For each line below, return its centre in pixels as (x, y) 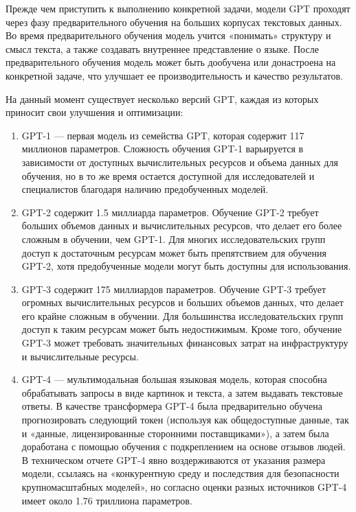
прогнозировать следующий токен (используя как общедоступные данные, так (185, 420)
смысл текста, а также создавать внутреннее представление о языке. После (162, 48)
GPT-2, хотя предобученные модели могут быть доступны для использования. (186, 266)
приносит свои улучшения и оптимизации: (94, 112)
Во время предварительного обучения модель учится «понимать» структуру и (168, 35)
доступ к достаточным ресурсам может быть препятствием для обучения (174, 252)
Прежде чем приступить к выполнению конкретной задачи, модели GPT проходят (178, 8)
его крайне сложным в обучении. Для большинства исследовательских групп (182, 315)
